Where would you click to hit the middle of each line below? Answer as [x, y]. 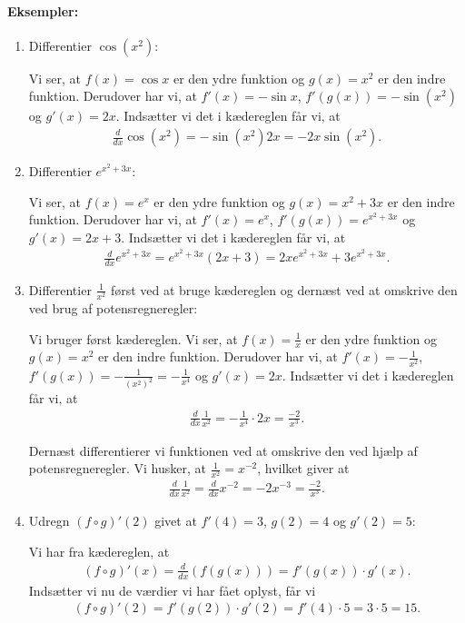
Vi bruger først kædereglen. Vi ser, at [133, 338]
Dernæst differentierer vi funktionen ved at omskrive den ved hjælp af [223, 450]
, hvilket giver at [303, 468]
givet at [176, 521]
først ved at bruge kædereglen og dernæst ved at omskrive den [284, 289]
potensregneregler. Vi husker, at [117, 468]
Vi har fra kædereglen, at [99, 551]
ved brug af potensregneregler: [113, 308]
